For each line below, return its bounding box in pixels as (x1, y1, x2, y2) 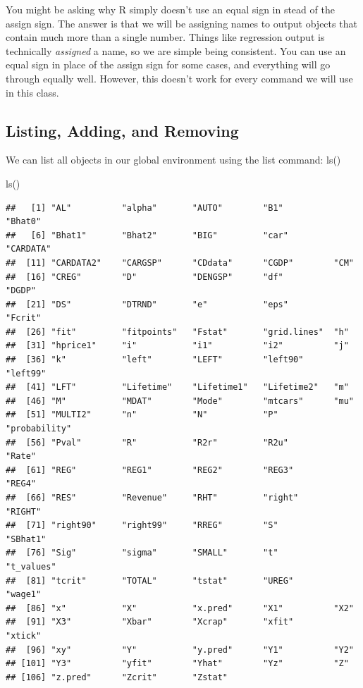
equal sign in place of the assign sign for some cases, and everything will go (6, 57, 331, 72)
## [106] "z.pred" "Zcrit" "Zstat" (6, 672, 228, 682)
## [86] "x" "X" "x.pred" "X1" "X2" (6, 603, 354, 613)
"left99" (6, 368, 47, 379)
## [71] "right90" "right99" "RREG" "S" (6, 520, 278, 531)
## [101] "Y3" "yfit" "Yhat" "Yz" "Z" (6, 658, 349, 669)
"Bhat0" (6, 216, 42, 227)
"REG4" (6, 479, 36, 489)
